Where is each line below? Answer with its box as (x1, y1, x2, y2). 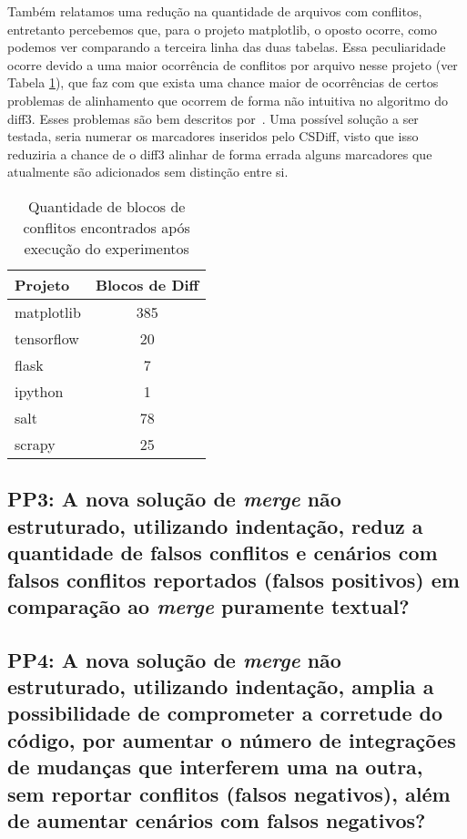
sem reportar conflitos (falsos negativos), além (7, 779, 451, 807)
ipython (15, 380, 64, 402)
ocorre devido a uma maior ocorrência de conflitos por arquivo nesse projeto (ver (7, 55, 458, 74)
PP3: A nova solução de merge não (7, 485, 341, 513)
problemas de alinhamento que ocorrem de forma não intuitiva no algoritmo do (7, 90, 449, 109)
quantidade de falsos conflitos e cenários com (7, 538, 438, 567)
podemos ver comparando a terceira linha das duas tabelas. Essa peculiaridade (7, 37, 446, 56)
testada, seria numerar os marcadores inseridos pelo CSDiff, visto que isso (7, 127, 419, 146)
